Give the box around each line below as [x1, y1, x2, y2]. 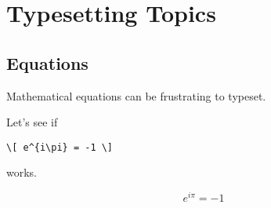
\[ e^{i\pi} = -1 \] [6, 141, 114, 153]
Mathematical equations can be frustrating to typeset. [6, 87, 266, 104]
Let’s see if [6, 114, 58, 130]
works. [6, 164, 38, 181]
